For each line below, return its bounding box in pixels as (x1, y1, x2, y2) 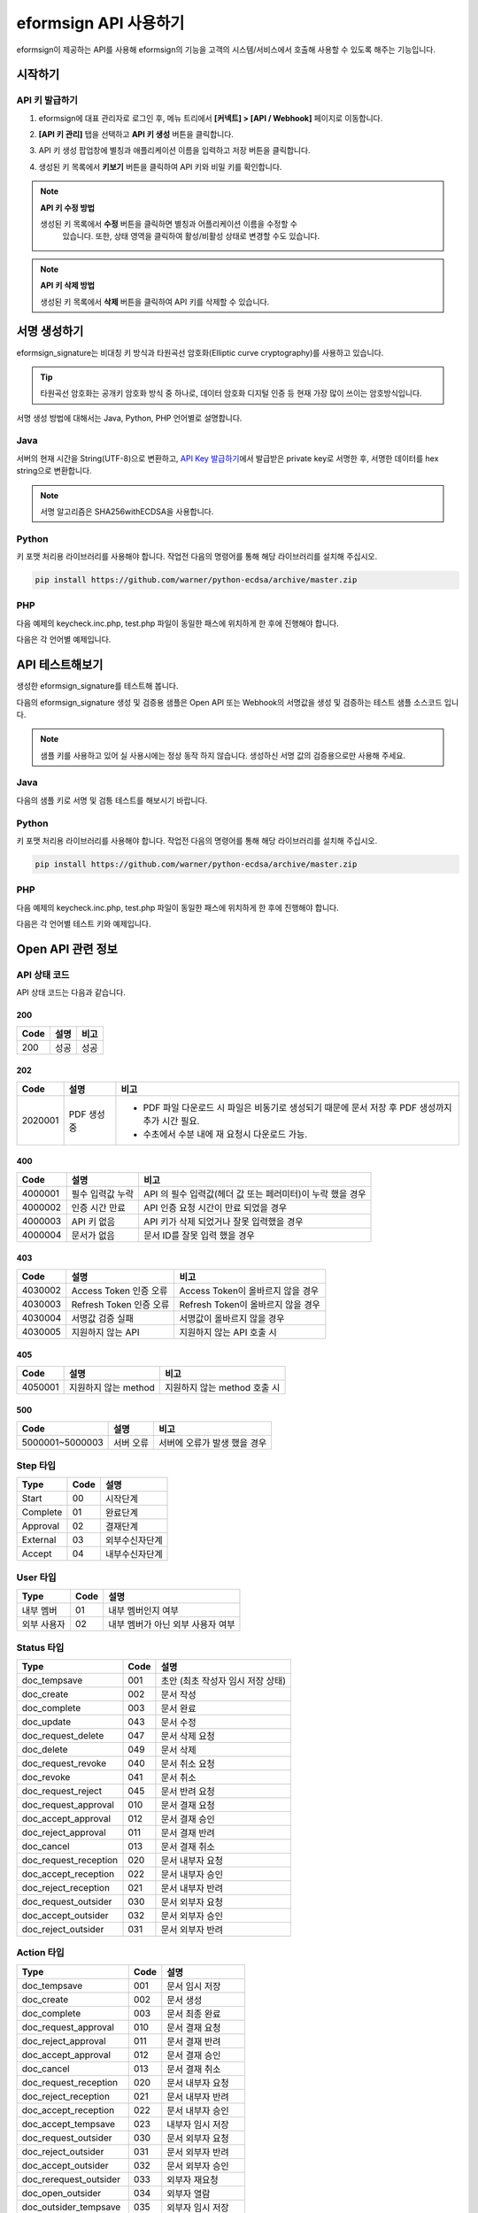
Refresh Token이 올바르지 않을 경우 (179, 1298, 320, 1310)
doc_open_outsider (21, 2186, 102, 2199)
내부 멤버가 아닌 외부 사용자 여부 (108, 1618, 235, 1631)
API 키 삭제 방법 (40, 280, 95, 291)
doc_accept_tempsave (21, 2117, 115, 2130)
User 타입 (16, 1571, 57, 1584)
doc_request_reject (21, 1785, 102, 1797)
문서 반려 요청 (160, 1785, 216, 1797)
